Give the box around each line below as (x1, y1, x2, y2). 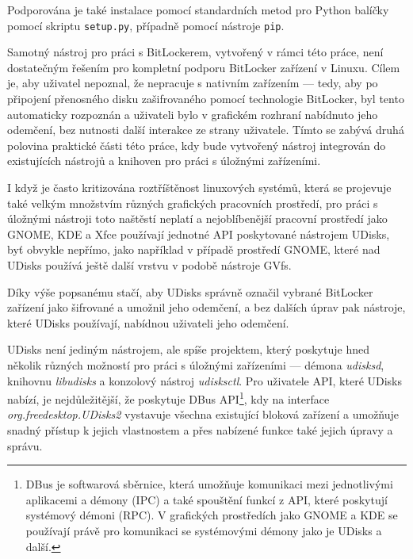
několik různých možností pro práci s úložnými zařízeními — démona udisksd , (7, 356, 384, 373)
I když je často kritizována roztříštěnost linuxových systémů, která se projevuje (7, 179, 392, 195)
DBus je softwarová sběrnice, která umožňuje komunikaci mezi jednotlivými (25, 476, 393, 492)
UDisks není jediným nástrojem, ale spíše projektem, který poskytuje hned (7, 341, 369, 358)
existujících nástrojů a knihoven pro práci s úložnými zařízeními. (7, 152, 321, 169)
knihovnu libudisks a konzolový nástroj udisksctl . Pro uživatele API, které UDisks (7, 372, 403, 389)
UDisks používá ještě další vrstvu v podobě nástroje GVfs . (7, 256, 292, 273)
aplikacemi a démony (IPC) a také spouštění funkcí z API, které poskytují (25, 491, 388, 507)
